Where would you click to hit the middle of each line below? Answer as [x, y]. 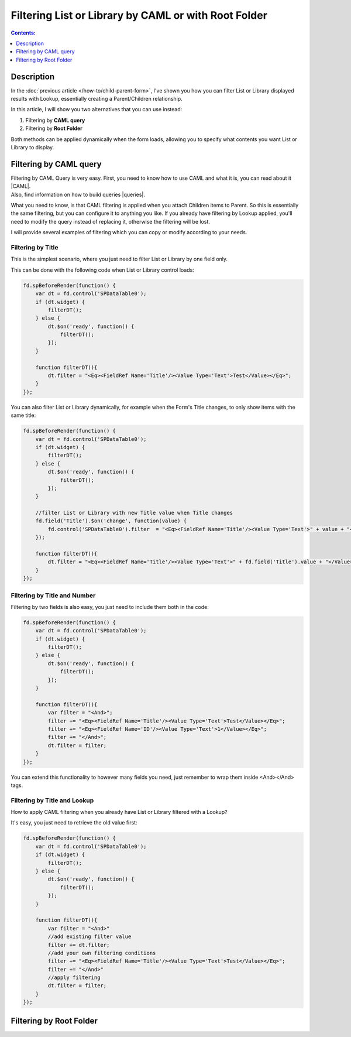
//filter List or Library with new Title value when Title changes [134, 513]
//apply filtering [74, 978]
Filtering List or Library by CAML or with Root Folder [139, 15]
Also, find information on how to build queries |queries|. [78, 194]
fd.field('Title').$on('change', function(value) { [111, 521]
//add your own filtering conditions [102, 953]
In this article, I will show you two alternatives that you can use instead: [97, 109]
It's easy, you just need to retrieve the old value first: [74, 823]
